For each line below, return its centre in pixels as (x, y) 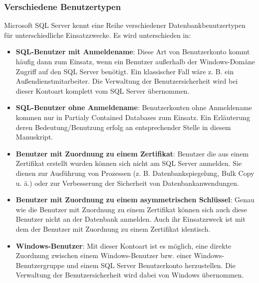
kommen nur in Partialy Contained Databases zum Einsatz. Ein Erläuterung (133, 117)
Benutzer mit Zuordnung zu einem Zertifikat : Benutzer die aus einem (132, 153)
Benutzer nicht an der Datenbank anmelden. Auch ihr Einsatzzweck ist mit (130, 219)
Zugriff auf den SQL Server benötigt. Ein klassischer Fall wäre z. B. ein (125, 71)
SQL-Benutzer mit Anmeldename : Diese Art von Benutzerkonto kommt (133, 52)
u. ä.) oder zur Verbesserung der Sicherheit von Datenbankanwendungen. (127, 183)
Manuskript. (34, 137)
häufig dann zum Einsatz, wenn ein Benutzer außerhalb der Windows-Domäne (135, 61)
